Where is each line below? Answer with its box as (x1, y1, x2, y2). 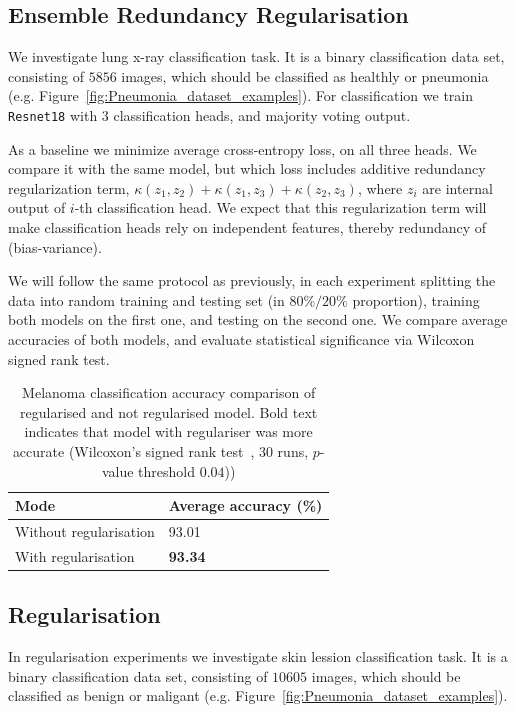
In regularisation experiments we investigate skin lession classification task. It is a (8, 646, 508, 667)
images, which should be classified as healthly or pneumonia (121, 65, 489, 86)
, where (357, 177, 403, 198)
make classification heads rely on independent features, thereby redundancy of (8, 217, 487, 238)
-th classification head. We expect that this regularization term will (74, 197, 487, 218)
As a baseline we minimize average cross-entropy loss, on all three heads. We (8, 138, 477, 159)
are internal (422, 177, 493, 198)
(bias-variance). (8, 236, 102, 257)
